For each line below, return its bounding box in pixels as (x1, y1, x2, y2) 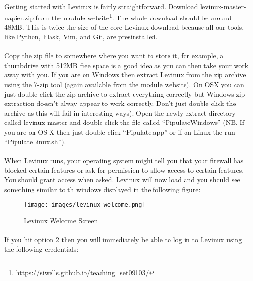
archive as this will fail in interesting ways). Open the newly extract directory (4, 107, 236, 118)
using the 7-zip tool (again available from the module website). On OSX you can (4, 79, 244, 89)
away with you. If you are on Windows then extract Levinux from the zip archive (4, 70, 246, 80)
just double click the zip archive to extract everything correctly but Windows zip (4, 88, 245, 99)
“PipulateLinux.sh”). (4, 136, 66, 146)
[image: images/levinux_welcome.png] (24, 201, 146, 209)
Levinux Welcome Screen (24, 215, 98, 225)
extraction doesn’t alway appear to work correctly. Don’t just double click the (4, 98, 236, 108)
